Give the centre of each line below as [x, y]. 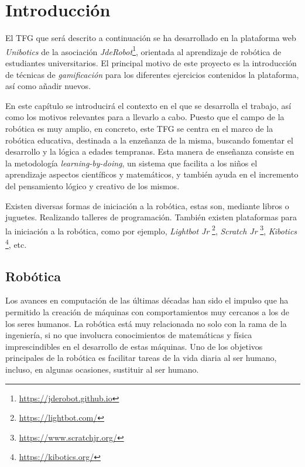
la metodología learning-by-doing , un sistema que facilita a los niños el [131, 163]
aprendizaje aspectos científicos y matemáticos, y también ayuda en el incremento [152, 174]
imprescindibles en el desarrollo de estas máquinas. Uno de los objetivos [134, 346]
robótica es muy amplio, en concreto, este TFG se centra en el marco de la [139, 128]
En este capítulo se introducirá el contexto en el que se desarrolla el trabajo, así [148, 105]
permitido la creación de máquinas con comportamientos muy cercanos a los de [147, 311]
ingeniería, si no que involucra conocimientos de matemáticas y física [129, 335]
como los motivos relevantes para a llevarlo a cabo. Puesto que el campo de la [145, 117]
